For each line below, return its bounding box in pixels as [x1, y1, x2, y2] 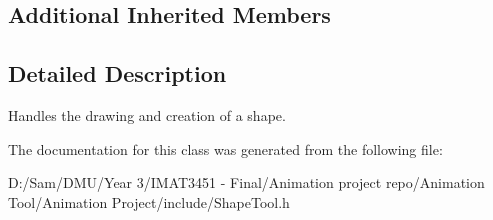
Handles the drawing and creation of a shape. [8, 104, 286, 125]
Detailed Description [8, 58, 227, 89]
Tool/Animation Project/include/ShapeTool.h [8, 191, 290, 212]
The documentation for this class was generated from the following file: [8, 138, 443, 159]
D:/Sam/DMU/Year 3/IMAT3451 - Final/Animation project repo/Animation [8, 172, 485, 193]
